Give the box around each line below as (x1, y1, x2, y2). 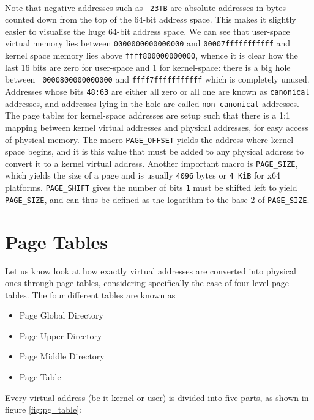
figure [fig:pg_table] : (5, 403, 81, 416)
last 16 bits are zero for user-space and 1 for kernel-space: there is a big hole (5, 61, 291, 73)
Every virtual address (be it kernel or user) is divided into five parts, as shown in (5, 391, 309, 403)
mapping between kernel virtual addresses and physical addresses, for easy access (5, 120, 308, 133)
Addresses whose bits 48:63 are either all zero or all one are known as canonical (5, 85, 310, 97)
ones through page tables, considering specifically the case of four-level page (5, 276, 290, 289)
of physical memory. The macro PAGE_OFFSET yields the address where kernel (5, 133, 294, 146)
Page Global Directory (19, 309, 103, 322)
